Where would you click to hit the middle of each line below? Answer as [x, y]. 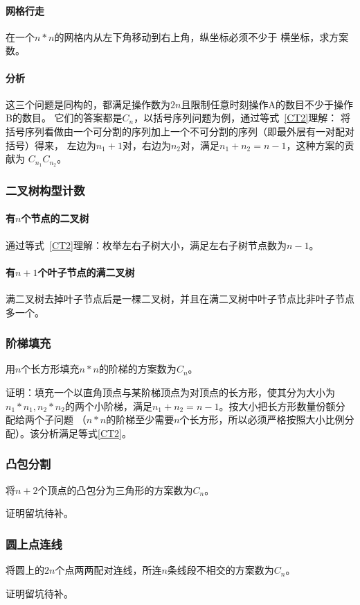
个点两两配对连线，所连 [108, 570]
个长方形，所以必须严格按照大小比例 [262, 419]
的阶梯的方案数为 [137, 369]
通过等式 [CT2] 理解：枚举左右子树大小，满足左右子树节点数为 [146, 245]
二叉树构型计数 [45, 190]
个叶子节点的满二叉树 [86, 272]
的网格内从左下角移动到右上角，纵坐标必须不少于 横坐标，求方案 [201, 36]
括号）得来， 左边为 [51, 145]
